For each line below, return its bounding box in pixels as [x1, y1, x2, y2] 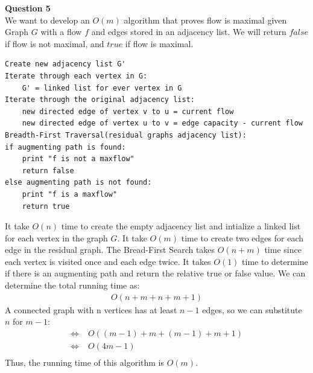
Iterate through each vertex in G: [5, 71, 148, 80]
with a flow [40, 25, 82, 38]
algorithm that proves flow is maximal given [124, 13, 287, 26]
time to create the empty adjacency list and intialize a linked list [61, 220, 301, 232]
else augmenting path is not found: [5, 178, 152, 187]
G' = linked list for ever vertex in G [22, 83, 182, 92]
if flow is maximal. [125, 37, 194, 49]
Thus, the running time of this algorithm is [5, 355, 164, 368]
